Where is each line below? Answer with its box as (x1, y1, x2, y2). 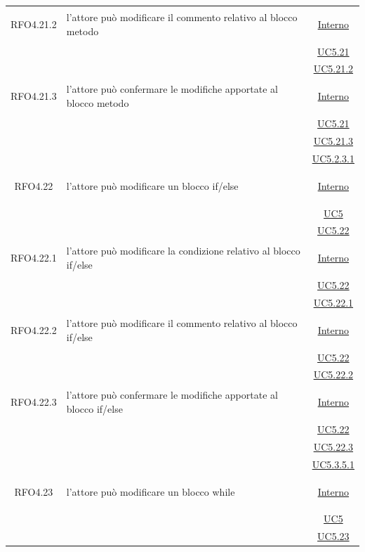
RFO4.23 (14, 484, 53, 499)
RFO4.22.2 (11, 322, 57, 337)
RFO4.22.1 (11, 250, 57, 265)
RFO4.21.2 (11, 16, 57, 31)
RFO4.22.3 (11, 394, 57, 409)
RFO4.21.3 (11, 89, 57, 103)
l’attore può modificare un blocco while (66, 484, 235, 499)
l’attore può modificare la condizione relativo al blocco (66, 243, 300, 258)
